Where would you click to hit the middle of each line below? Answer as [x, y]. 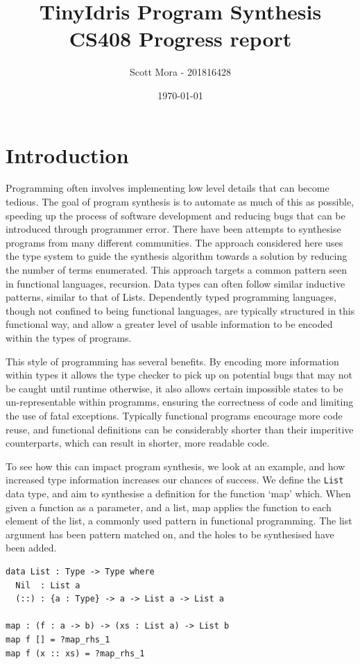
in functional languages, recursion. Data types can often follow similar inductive [175, 283]
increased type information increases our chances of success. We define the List [175, 480]
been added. [31, 548]
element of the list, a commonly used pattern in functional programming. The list [179, 521]
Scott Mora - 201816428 [180, 72]
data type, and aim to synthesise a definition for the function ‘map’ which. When [178, 493]
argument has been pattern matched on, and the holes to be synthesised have [170, 534]
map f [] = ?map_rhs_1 [58, 639]
